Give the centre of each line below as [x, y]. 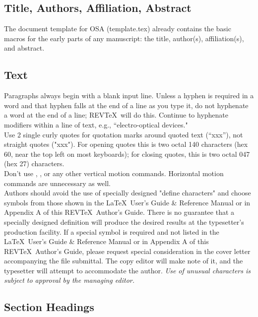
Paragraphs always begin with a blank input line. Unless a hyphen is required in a [129, 95]
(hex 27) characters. [34, 163]
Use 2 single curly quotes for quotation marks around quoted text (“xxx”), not [124, 134]
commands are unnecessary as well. [58, 183]
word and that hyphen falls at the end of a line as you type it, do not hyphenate [126, 105]
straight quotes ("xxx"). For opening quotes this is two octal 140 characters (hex [126, 144]
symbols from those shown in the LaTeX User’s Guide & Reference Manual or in [127, 202]
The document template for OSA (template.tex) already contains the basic [118, 29]
